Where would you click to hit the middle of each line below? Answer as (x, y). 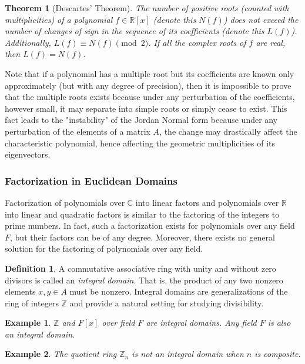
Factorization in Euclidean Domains (91, 180)
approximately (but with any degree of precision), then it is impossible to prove (148, 85)
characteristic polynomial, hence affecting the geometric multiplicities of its (140, 143)
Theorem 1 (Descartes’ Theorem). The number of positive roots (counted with (147, 8)
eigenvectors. (28, 154)
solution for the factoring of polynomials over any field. (104, 248)
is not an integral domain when (188, 354)
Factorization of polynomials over (65, 202)
